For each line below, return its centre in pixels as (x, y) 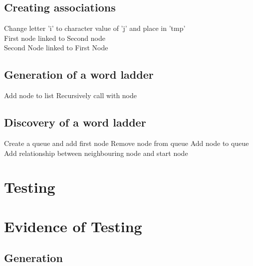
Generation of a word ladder (79, 74)
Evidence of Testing (73, 226)
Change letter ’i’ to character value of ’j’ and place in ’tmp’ (95, 28)
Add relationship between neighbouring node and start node (96, 153)
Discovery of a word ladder (75, 122)
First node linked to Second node (55, 38)
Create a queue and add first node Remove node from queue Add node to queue (126, 143)
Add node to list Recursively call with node (71, 95)
